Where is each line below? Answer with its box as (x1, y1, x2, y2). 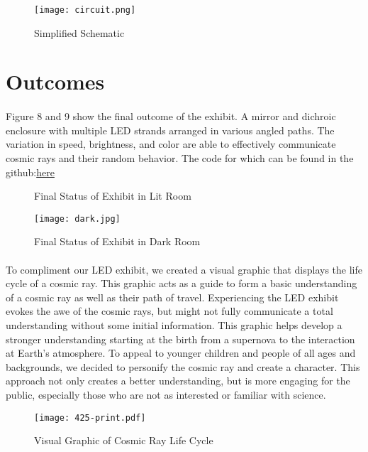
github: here (6, 164, 55, 179)
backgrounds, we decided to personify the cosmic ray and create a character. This (6, 359, 360, 374)
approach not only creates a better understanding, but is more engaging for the (6, 373, 350, 388)
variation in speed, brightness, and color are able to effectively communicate (6, 136, 336, 151)
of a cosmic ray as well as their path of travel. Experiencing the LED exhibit (6, 289, 339, 304)
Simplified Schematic (34, 25, 125, 40)
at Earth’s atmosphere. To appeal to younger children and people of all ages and (6, 345, 356, 360)
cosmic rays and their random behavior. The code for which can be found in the (6, 151, 354, 165)
